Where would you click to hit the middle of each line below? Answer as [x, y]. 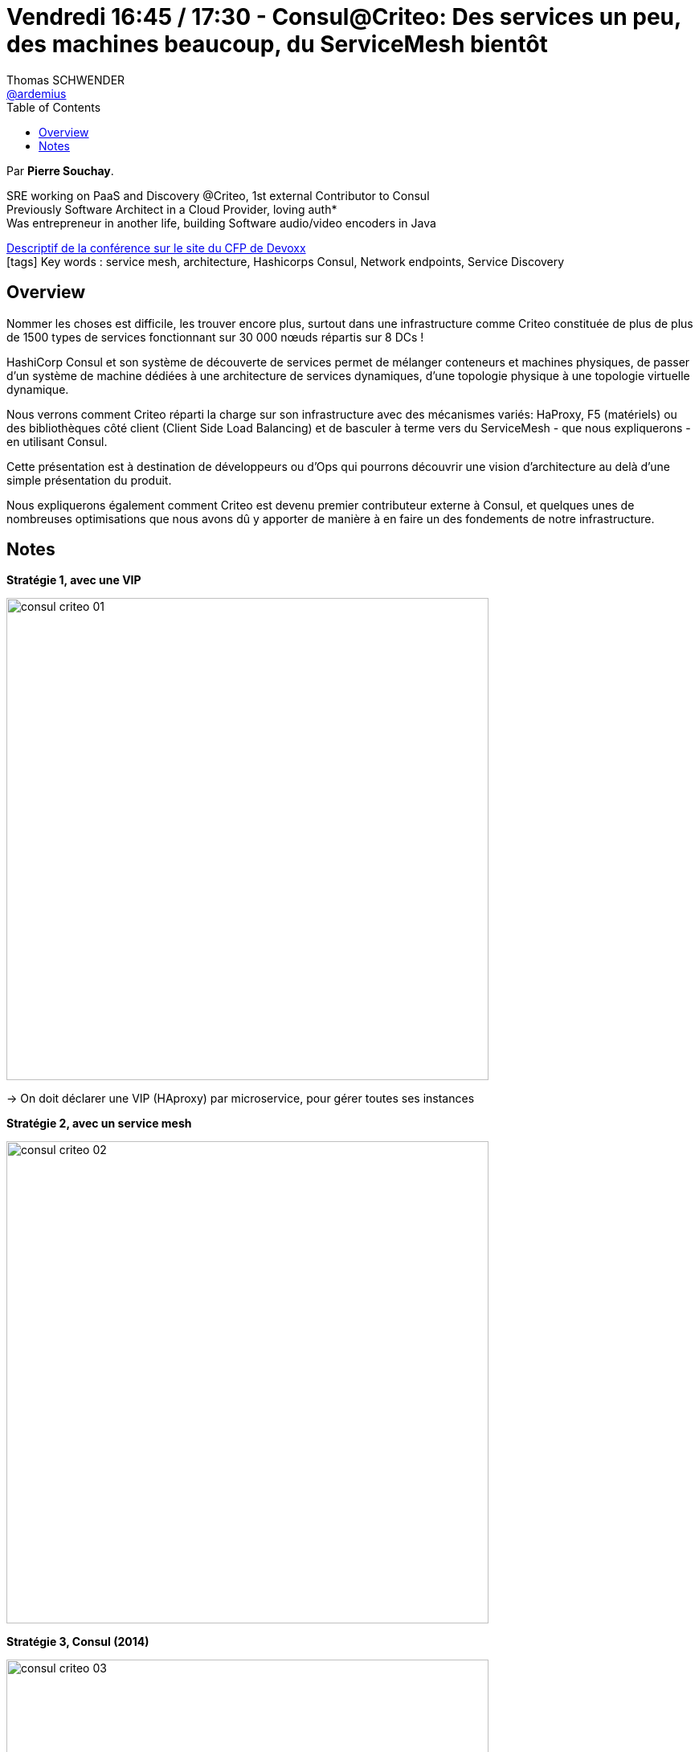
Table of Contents [54, 107]
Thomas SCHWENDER [66, 80]
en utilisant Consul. [57, 441]
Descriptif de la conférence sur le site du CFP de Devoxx [156, 248]
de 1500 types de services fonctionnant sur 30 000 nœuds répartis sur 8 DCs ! [215, 337]
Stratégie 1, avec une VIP [74, 580]
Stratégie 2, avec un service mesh [99, 1124]
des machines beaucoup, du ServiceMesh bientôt [277, 44]
